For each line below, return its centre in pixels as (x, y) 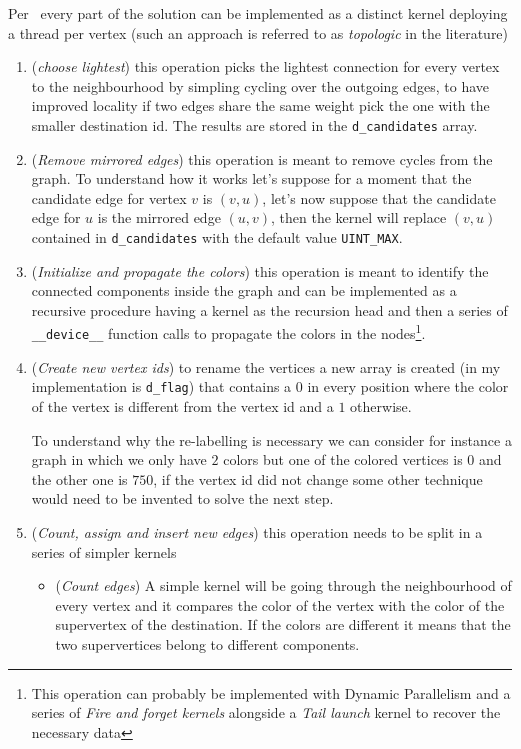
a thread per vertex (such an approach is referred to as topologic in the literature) (258, 32)
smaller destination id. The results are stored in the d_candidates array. (254, 124)
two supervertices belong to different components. (207, 643)
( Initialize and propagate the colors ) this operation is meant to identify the (260, 270)
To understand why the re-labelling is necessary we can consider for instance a (271, 439)
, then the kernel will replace (359, 217)
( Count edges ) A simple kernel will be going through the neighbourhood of (283, 585)
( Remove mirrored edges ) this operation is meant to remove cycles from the (262, 158)
